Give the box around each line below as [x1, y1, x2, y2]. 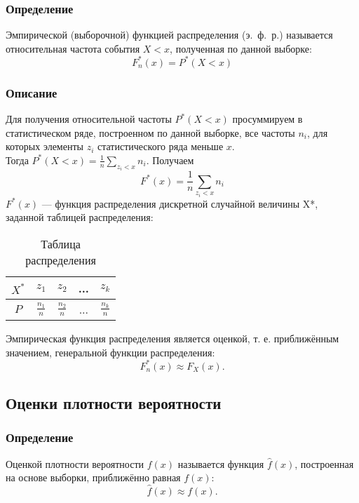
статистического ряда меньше [97, 139, 224, 154]
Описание [6, 83, 57, 101]
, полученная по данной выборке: [170, 41, 312, 55]
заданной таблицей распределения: [6, 210, 154, 224]
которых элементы [6, 139, 83, 154]
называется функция [177, 456, 264, 471]
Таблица [41, 236, 81, 253]
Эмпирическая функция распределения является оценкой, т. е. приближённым [6, 331, 339, 346]
